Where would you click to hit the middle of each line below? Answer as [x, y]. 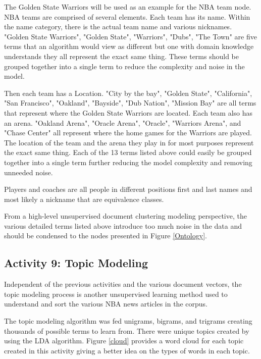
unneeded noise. [29, 172]
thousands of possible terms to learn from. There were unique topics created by [127, 330]
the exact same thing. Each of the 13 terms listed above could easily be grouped [128, 152]
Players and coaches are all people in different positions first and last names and [128, 189]
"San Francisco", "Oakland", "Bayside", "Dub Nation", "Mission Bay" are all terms [130, 103]
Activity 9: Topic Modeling [76, 263]
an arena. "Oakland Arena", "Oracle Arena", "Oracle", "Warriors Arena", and [123, 122]
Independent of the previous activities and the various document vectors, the [123, 284]
